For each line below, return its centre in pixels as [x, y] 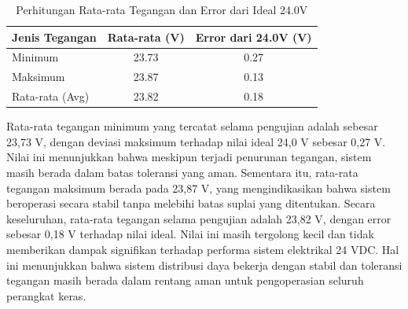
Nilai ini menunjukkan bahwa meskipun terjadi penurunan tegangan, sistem [189, 157]
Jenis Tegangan [54, 37]
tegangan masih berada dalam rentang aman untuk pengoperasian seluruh [185, 280]
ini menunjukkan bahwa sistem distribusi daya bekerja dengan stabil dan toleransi [204, 265]
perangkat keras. [46, 295]
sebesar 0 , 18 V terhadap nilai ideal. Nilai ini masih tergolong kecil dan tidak [190, 234]
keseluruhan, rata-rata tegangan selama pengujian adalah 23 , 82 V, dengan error [199, 218]
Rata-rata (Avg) [51, 96]
